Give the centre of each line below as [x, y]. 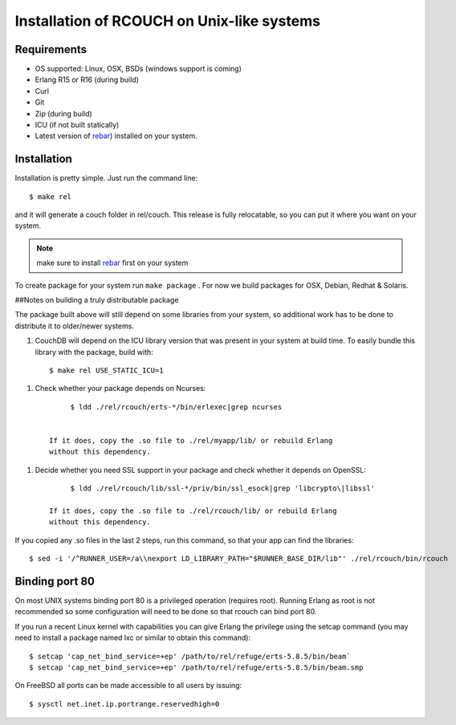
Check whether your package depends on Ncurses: [120, 389]
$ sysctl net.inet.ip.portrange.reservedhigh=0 [124, 704]
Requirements [51, 49]
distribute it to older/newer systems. [74, 326]
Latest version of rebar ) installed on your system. [116, 136]
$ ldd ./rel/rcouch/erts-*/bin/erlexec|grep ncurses [176, 407]
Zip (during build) [63, 113]
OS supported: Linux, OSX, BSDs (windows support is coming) [138, 69]
